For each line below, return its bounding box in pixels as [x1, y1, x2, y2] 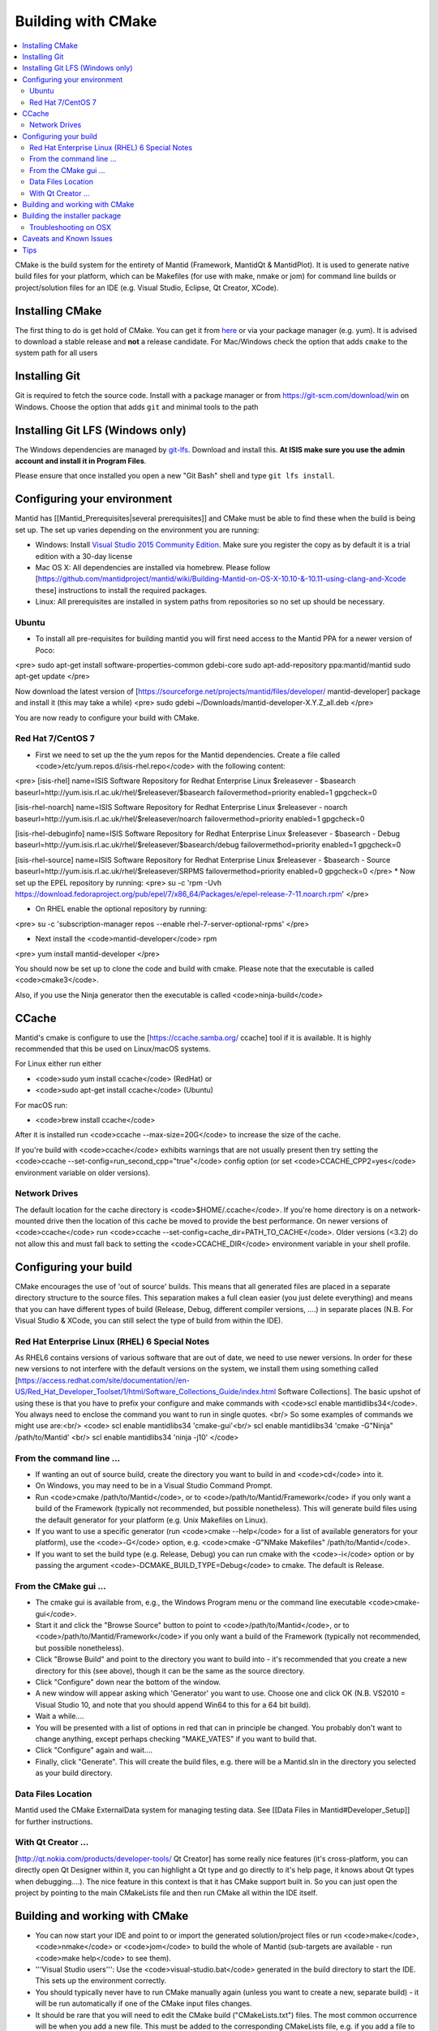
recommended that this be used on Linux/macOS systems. [15, 1044, 211, 1054]
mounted [15, 1216, 45, 1226]
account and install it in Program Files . [15, 456, 147, 466]
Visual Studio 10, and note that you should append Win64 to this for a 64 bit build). [35, 1700, 311, 1709]
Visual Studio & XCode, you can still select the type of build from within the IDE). [15, 1315, 284, 1325]
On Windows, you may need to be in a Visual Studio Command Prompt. [35, 1481, 273, 1491]
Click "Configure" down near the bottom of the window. [35, 1677, 221, 1687]
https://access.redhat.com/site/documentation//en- [17, 1375, 191, 1385]
